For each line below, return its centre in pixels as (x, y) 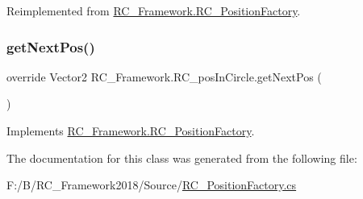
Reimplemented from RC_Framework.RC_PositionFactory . (154, 10)
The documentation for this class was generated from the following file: (182, 158)
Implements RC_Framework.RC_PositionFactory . (131, 131)
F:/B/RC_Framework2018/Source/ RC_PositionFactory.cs (152, 185)
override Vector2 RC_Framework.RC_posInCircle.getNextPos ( (164, 76)
